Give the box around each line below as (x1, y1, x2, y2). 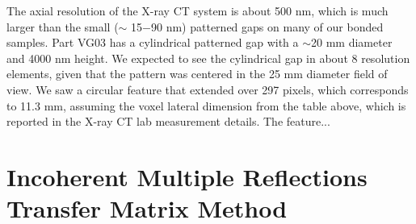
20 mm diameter (311, 34, 393, 51)
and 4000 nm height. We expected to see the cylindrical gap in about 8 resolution (6, 49, 410, 66)
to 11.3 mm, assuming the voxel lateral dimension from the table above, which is (6, 97, 406, 114)
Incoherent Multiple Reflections (6, 160, 368, 193)
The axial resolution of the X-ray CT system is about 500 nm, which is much (6, 2, 389, 19)
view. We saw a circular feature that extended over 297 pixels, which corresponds (6, 81, 409, 97)
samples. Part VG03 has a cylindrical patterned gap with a (6, 34, 299, 51)
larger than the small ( (6, 18, 119, 35)
